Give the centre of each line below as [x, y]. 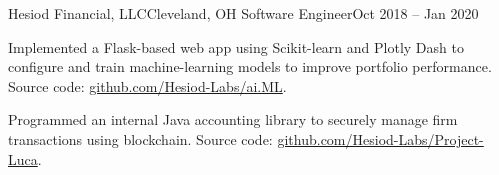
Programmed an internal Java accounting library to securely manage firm [233, 119]
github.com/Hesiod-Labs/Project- [380, 138]
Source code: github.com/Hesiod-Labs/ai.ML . [147, 85]
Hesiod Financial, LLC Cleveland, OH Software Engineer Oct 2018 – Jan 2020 [243, 13]
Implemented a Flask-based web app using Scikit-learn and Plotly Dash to [236, 46]
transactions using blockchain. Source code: [140, 138]
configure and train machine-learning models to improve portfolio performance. [250, 66]
